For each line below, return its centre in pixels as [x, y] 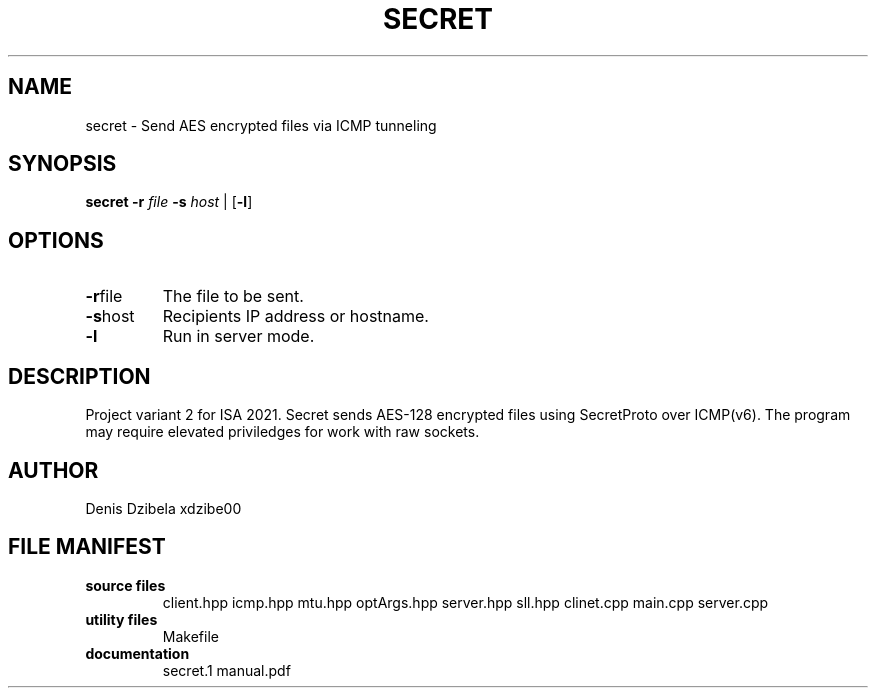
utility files [121, 619]
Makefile [190, 636]
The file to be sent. [233, 296]
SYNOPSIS [62, 164]
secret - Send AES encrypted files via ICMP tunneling [261, 125]
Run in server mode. [238, 336]
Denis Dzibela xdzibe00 [163, 508]
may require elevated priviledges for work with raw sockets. [282, 432]
